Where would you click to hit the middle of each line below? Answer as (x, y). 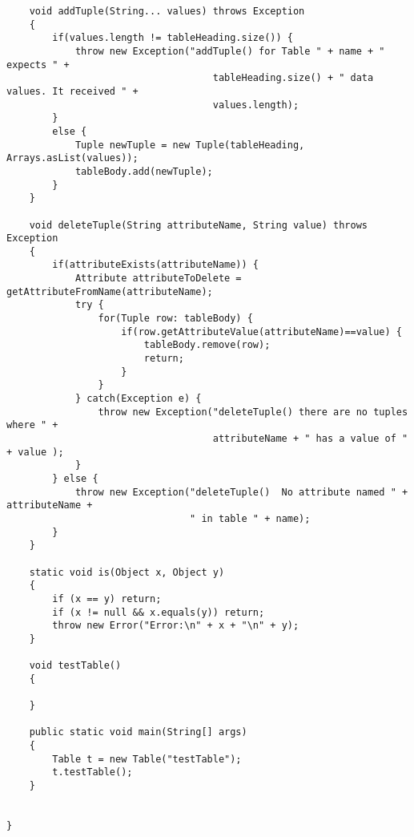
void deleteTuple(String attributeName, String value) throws (199, 225)
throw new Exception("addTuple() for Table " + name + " (230, 51)
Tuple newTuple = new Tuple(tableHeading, (190, 145)
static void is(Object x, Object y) (127, 572)
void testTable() (75, 666)
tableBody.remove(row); (207, 345)
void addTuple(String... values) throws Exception (167, 11)
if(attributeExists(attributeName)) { (155, 265)
